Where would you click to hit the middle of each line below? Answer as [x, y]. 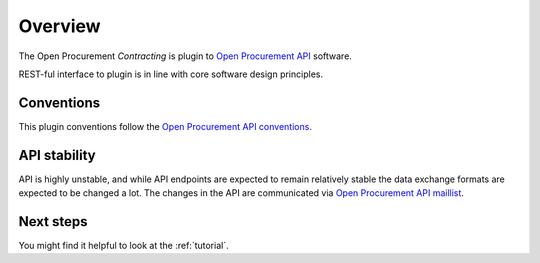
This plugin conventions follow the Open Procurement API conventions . [165, 126]
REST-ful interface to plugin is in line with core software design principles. [171, 74]
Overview [59, 26]
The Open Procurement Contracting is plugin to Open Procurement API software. [185, 56]
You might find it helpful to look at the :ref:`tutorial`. [123, 246]
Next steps [53, 221]
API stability [57, 155]
